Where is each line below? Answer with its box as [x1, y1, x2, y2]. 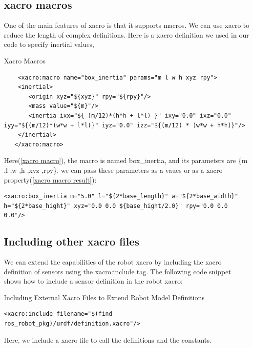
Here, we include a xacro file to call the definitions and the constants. [4, 334, 211, 345]
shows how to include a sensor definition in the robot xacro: [4, 276, 183, 286]
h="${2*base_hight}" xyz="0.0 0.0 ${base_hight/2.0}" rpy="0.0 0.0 [4, 202, 228, 209]
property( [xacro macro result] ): [4, 174, 97, 184]
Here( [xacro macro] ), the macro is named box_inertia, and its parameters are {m [4, 155, 248, 165]
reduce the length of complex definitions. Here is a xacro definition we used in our [4, 29, 249, 40]
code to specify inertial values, [4, 39, 94, 49]
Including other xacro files [4, 234, 140, 249]
